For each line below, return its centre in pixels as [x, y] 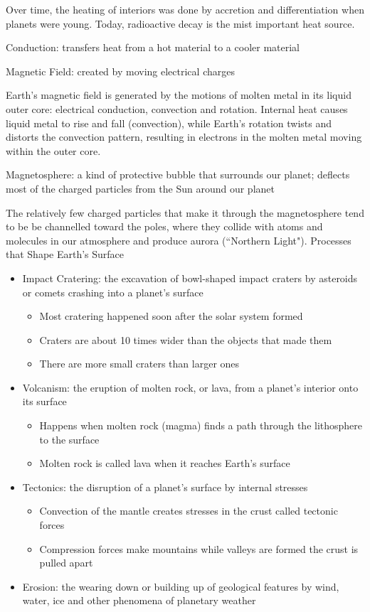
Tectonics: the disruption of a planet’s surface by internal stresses [165, 487]
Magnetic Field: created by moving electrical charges [120, 71]
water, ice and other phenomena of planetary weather [139, 600]
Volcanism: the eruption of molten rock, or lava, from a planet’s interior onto [190, 387]
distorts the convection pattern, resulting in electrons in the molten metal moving [184, 137]
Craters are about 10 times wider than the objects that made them [186, 339]
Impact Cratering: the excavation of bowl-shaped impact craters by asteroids [190, 278]
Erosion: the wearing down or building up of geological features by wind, [181, 586]
